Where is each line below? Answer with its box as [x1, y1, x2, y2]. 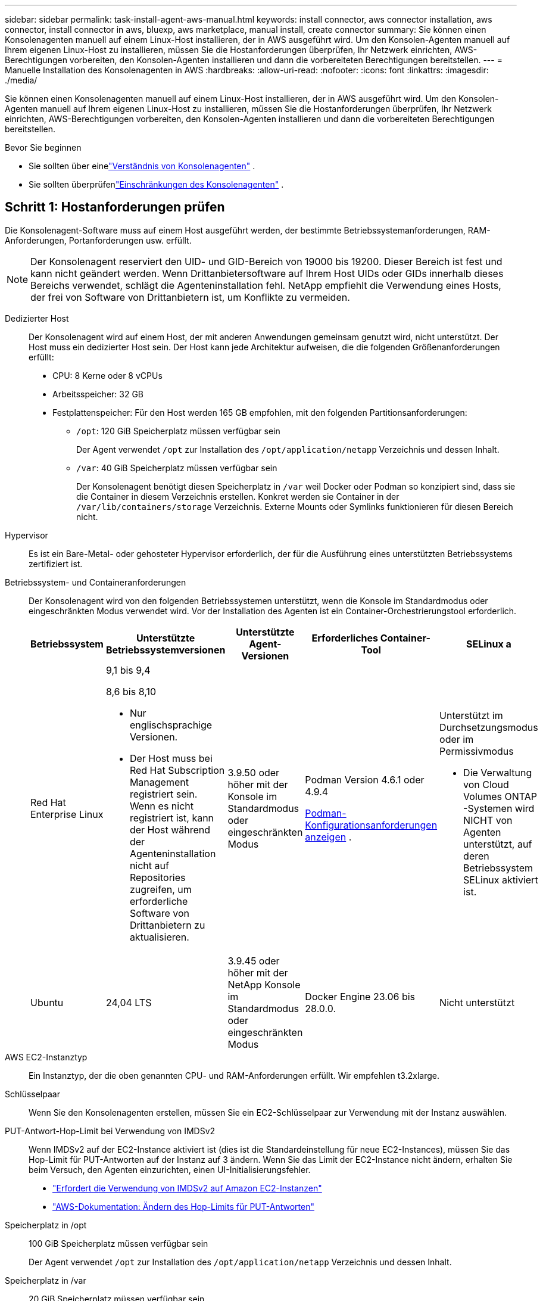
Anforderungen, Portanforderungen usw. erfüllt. [5, 235, 192, 245]
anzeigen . [305, 830, 352, 843]
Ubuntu [30, 996, 64, 1009]
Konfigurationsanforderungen [305, 818, 438, 831]
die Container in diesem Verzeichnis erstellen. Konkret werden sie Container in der [76, 491, 400, 502]
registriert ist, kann [129, 811, 214, 824]
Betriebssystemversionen [105, 643, 226, 656]
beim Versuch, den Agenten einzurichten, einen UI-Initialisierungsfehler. [29, 1164, 311, 1175]
